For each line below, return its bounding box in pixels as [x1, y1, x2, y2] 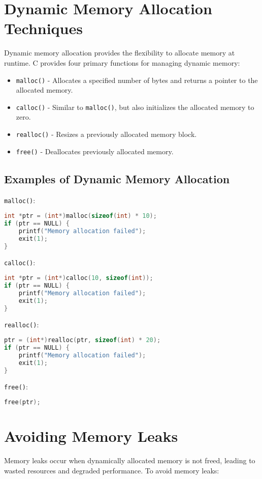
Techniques [4, 18, 83, 39]
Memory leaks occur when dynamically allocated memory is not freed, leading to [4, 455, 255, 466]
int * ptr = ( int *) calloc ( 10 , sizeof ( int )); [4, 274, 153, 282]
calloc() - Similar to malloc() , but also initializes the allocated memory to [16, 101, 254, 112]
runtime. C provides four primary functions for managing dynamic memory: [4, 57, 240, 68]
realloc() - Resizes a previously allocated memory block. [16, 129, 197, 139]
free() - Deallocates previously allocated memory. [16, 146, 174, 156]
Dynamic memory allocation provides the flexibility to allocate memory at [4, 47, 235, 58]
